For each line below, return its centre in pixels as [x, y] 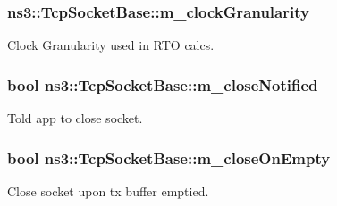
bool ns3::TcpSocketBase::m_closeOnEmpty [169, 157]
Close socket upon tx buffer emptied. [108, 190]
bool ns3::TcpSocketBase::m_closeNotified [163, 84]
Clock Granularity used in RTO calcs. [111, 45]
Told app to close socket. [75, 118]
